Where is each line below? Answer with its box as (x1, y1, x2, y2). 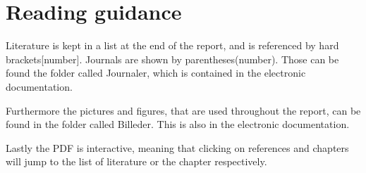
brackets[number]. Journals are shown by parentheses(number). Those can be (6, 51, 339, 66)
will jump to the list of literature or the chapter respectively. (6, 154, 267, 169)
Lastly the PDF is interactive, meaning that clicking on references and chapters (6, 140, 349, 155)
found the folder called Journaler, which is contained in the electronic (6, 65, 306, 80)
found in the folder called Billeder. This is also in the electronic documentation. (6, 117, 350, 132)
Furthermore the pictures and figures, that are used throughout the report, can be (6, 103, 361, 117)
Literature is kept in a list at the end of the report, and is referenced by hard (6, 38, 339, 53)
